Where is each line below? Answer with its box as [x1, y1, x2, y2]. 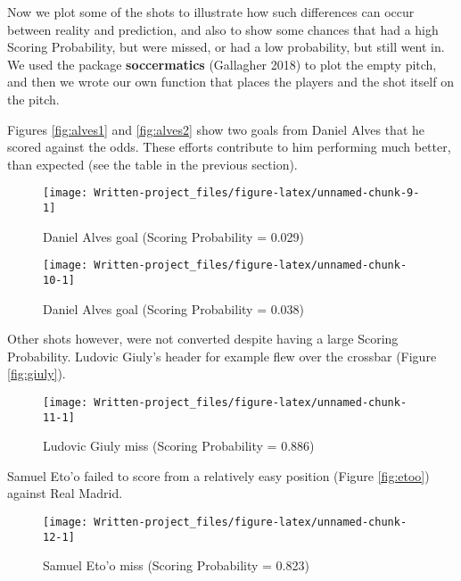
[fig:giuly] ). [7, 364, 66, 383]
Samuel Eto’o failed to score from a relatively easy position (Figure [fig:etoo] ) [7, 466, 430, 485]
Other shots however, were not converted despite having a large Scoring [7, 329, 399, 348]
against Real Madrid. [7, 484, 123, 502]
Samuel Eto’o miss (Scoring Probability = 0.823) [43, 556, 309, 575]
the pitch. [7, 89, 60, 108]
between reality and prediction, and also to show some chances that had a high [7, 20, 439, 38]
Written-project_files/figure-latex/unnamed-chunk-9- [94, 187, 420, 200]
